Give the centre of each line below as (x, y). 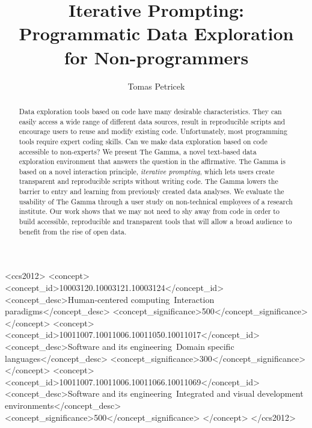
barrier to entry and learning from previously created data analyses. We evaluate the (151, 191)
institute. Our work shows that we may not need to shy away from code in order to (149, 211)
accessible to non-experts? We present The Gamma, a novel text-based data (138, 151)
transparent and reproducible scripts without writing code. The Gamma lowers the (148, 181)
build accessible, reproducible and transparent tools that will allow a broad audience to (155, 222)
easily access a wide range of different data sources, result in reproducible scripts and (152, 121)
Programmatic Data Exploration (156, 33)
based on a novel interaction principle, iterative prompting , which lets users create (147, 171)
